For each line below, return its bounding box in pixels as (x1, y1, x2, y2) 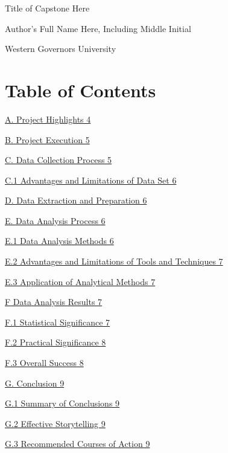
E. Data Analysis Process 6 (5, 214, 106, 226)
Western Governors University (5, 42, 116, 55)
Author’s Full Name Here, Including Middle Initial (5, 22, 191, 34)
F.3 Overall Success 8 (5, 356, 84, 369)
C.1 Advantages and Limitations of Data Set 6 (5, 173, 177, 186)
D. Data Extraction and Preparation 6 (5, 194, 147, 207)
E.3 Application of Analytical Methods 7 (5, 275, 156, 288)
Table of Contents (5, 77, 156, 102)
